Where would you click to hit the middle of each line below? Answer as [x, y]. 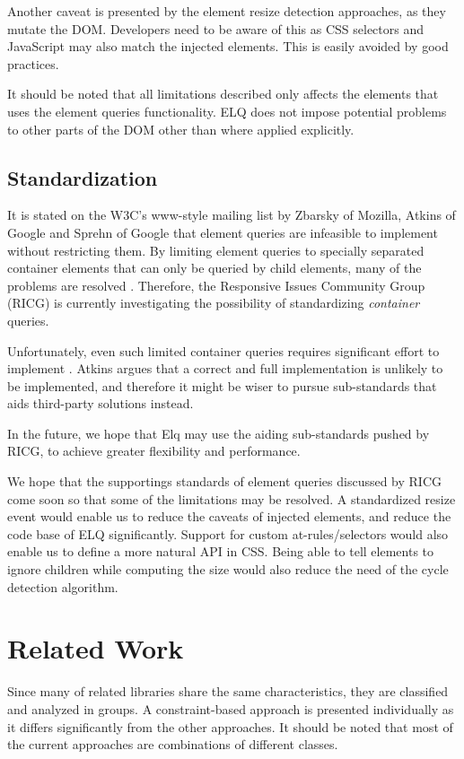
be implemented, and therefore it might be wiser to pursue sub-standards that [222, 385]
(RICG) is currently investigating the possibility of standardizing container [214, 303]
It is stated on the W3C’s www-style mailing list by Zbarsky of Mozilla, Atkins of [232, 215]
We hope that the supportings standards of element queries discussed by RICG [225, 481]
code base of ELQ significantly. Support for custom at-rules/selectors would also [228, 533]
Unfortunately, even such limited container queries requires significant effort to [223, 350]
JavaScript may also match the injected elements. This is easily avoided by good [228, 46]
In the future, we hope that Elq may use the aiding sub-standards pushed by [219, 433]
